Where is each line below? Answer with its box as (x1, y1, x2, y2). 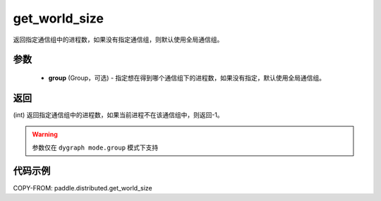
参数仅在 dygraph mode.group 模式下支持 (32, 143, 159, 152)
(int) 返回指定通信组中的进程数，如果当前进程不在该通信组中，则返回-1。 (13, 110, 224, 119)
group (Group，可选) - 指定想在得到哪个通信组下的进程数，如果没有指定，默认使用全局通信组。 (48, 73, 326, 82)
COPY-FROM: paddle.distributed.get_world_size (13, 183, 153, 192)
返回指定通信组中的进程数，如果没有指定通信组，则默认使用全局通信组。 (13, 35, 224, 44)
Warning (32, 130, 58, 139)
